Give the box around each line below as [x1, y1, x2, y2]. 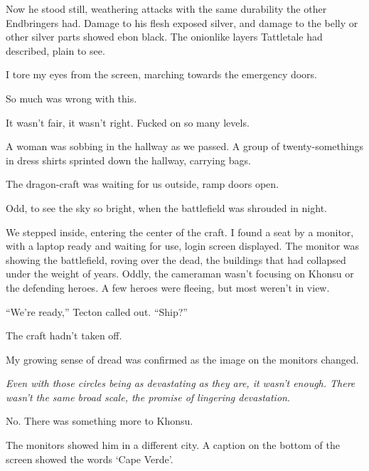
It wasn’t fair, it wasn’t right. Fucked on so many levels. [6, 115, 250, 129]
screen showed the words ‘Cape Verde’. [6, 451, 173, 466]
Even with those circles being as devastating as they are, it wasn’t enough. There [6, 376, 355, 391]
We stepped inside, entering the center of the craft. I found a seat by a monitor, [6, 224, 354, 239]
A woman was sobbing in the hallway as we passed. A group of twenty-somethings [6, 139, 363, 154]
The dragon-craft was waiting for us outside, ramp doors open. [6, 176, 279, 191]
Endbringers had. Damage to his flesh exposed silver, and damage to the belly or [6, 15, 358, 30]
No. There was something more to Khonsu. [6, 413, 193, 428]
